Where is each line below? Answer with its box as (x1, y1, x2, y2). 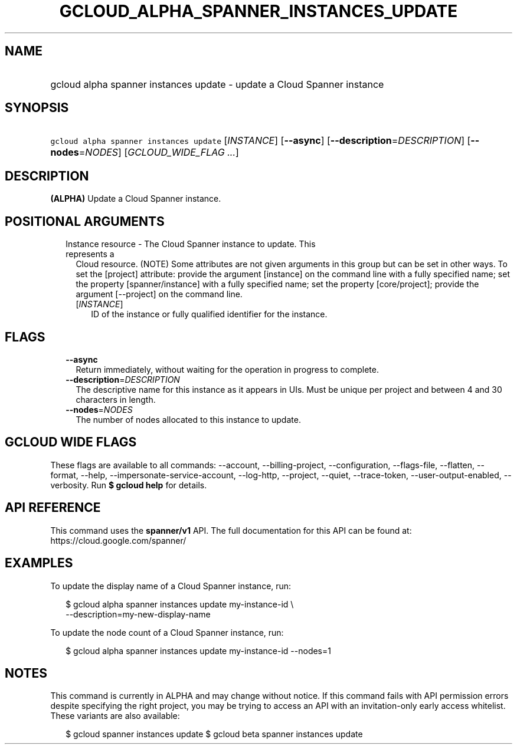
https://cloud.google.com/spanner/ (50, 535, 186, 546)
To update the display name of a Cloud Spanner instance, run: (50, 580, 292, 591)
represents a (66, 249, 114, 259)
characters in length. (76, 394, 156, 405)
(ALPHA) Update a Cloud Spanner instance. (50, 193, 221, 204)
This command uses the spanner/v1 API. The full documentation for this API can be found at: (50, 525, 412, 536)
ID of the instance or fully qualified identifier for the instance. (91, 309, 328, 320)
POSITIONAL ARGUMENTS (5, 213, 165, 229)
